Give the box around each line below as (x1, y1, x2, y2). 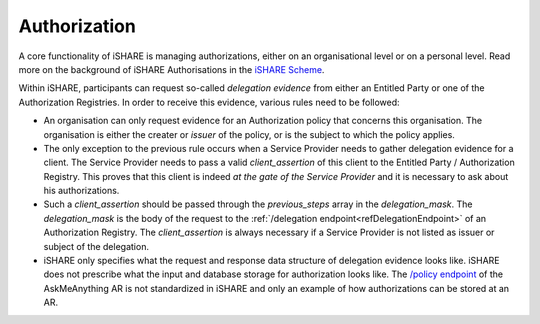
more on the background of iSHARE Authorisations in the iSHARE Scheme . (18, 63, 325, 75)
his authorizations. (43, 185, 120, 197)
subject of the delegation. (43, 240, 150, 252)
